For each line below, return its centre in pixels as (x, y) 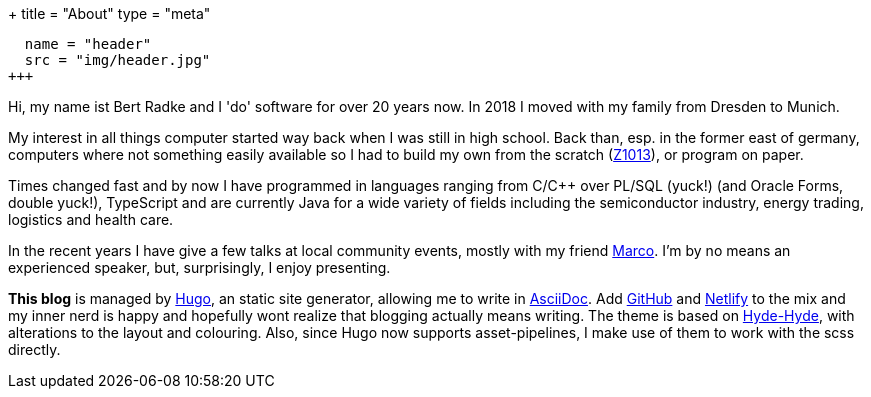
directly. (34, 349)
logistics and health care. (91, 219)
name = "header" (88, 44)
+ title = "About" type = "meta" (109, 13)
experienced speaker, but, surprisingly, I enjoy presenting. (199, 267)
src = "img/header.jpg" (117, 60)
